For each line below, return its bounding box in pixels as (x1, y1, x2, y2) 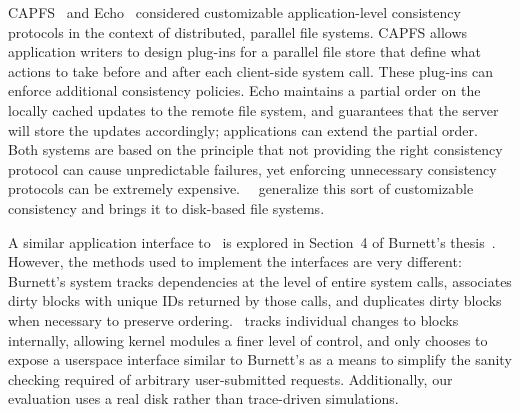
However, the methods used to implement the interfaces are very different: (8, 251, 462, 272)
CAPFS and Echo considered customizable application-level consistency (8, 2, 461, 22)
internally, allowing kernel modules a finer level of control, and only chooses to (8, 329, 488, 350)
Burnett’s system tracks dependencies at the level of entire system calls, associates (8, 270, 512, 291)
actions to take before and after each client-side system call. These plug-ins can (8, 60, 494, 81)
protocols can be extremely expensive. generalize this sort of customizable (8, 178, 474, 199)
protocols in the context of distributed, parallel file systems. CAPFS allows (8, 21, 468, 42)
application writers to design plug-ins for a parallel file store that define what (8, 41, 482, 62)
